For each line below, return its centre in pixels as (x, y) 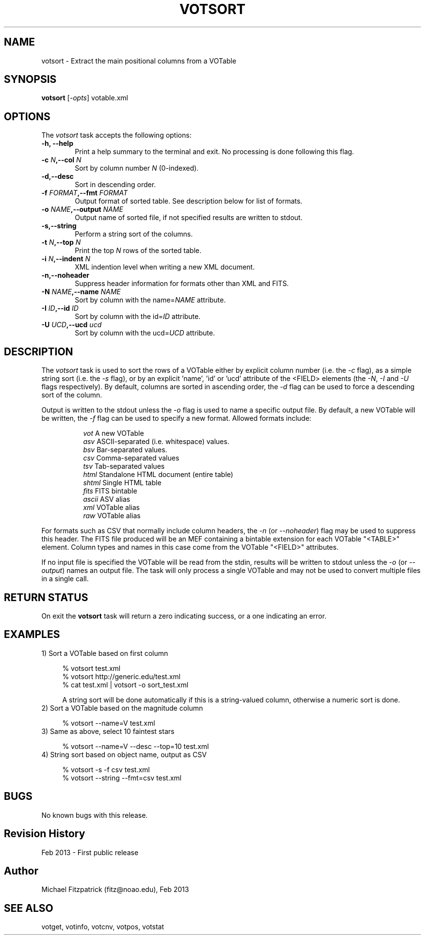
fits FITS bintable (110, 491)
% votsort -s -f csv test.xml (106, 769)
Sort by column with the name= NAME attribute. (150, 300)
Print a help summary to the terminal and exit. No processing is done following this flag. (214, 152)
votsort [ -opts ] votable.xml (85, 98)
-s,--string (59, 226)
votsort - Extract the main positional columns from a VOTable (139, 61)
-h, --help (57, 143)
